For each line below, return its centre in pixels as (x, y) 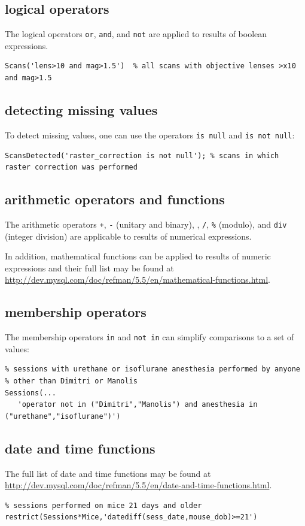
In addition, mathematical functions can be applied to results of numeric (138, 256)
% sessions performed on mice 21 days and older (103, 505)
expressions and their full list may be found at (89, 267)
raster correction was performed (71, 167)
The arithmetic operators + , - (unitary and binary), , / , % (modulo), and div (146, 224)
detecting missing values (81, 110)
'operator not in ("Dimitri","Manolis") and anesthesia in (138, 405)
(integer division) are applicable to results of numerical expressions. (128, 236)
